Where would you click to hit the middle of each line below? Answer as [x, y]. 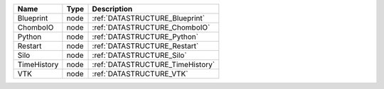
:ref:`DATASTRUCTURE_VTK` [140, 74]
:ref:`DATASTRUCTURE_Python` [145, 37]
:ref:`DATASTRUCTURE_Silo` [140, 55]
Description [112, 9]
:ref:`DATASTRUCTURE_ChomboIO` [151, 27]
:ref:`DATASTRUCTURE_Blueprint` [149, 18]
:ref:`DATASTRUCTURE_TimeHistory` [154, 65]
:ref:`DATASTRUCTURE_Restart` [145, 46]
